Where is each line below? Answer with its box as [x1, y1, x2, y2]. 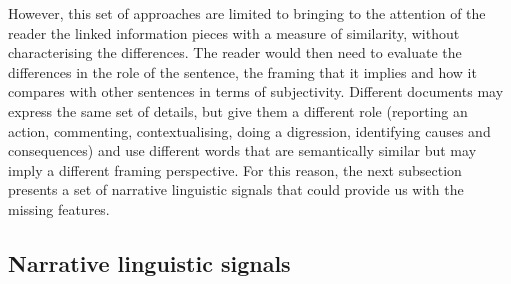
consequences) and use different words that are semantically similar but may [8, 140, 477, 161]
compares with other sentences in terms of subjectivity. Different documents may [8, 81, 504, 102]
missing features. [8, 198, 110, 219]
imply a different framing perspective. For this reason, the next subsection [8, 159, 462, 180]
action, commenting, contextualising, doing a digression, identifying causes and [8, 120, 491, 141]
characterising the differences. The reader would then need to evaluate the [8, 42, 462, 63]
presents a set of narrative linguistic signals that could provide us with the [8, 179, 464, 200]
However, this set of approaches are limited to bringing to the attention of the [8, 3, 486, 23]
